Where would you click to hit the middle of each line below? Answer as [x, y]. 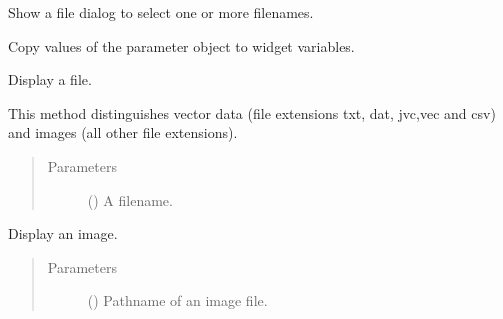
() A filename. [130, 199]
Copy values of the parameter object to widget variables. [181, 45]
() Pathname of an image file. [177, 300]
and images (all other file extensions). [123, 132]
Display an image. [63, 233]
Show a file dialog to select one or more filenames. [161, 12]
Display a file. [50, 79]
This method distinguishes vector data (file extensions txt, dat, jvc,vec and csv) [252, 112]
